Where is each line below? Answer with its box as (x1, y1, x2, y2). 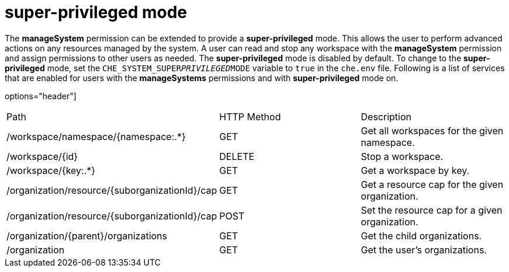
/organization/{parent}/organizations (6, 229, 167, 242)
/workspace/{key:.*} (6, 164, 96, 176)
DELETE (219, 150, 255, 162)
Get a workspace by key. (361, 164, 470, 176)
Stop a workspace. (361, 150, 444, 162)
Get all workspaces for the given (361, 124, 504, 137)
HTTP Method (219, 110, 281, 123)
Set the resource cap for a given (361, 204, 503, 216)
